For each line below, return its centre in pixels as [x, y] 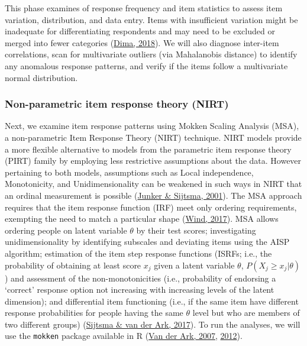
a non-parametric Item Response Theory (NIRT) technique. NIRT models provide [153, 137]
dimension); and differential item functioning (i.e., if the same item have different [152, 301]
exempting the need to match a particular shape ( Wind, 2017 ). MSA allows [142, 219]
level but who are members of [246, 313]
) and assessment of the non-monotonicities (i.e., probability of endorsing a [140, 278]
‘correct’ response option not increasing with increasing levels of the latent [140, 290]
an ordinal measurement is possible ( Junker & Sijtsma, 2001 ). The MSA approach [153, 195]
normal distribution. [41, 77]
